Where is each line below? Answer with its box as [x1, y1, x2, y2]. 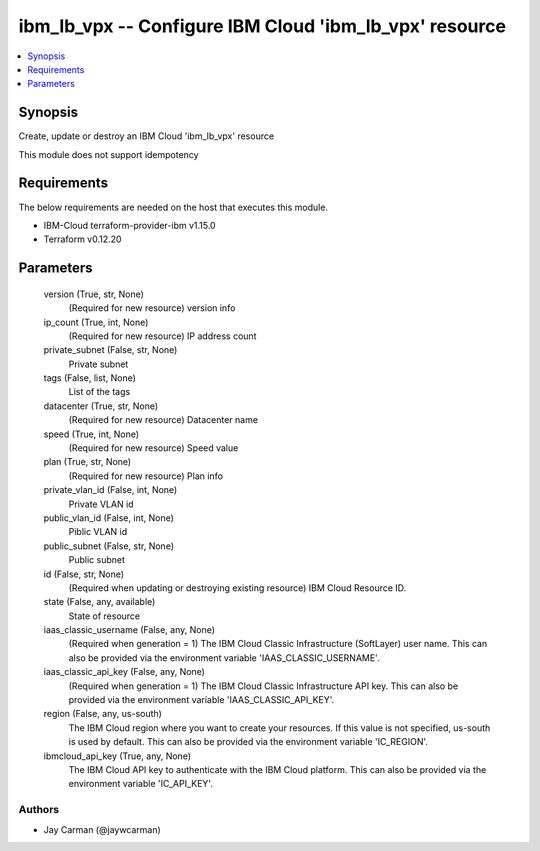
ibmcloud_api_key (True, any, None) [43, 750, 192, 762]
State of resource [68, 610, 141, 622]
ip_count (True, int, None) [43, 316, 149, 328]
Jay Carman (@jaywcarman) [43, 823, 162, 835]
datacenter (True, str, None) [43, 400, 159, 412]
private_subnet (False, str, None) [43, 344, 178, 356]
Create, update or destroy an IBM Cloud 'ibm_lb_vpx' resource [18, 130, 275, 142]
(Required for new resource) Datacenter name [68, 414, 259, 426]
